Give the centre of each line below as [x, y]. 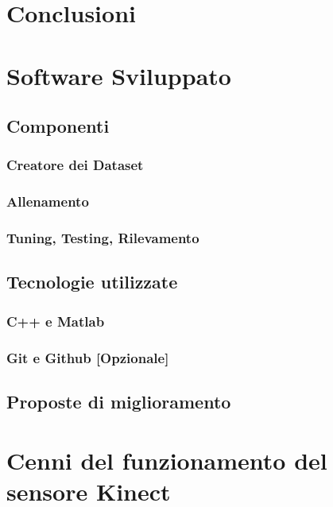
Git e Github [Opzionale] [88, 357]
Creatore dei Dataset [75, 165]
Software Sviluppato [119, 75]
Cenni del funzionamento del [167, 460]
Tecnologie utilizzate [92, 282]
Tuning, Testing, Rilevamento [103, 238]
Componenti [58, 126]
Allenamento [48, 201]
